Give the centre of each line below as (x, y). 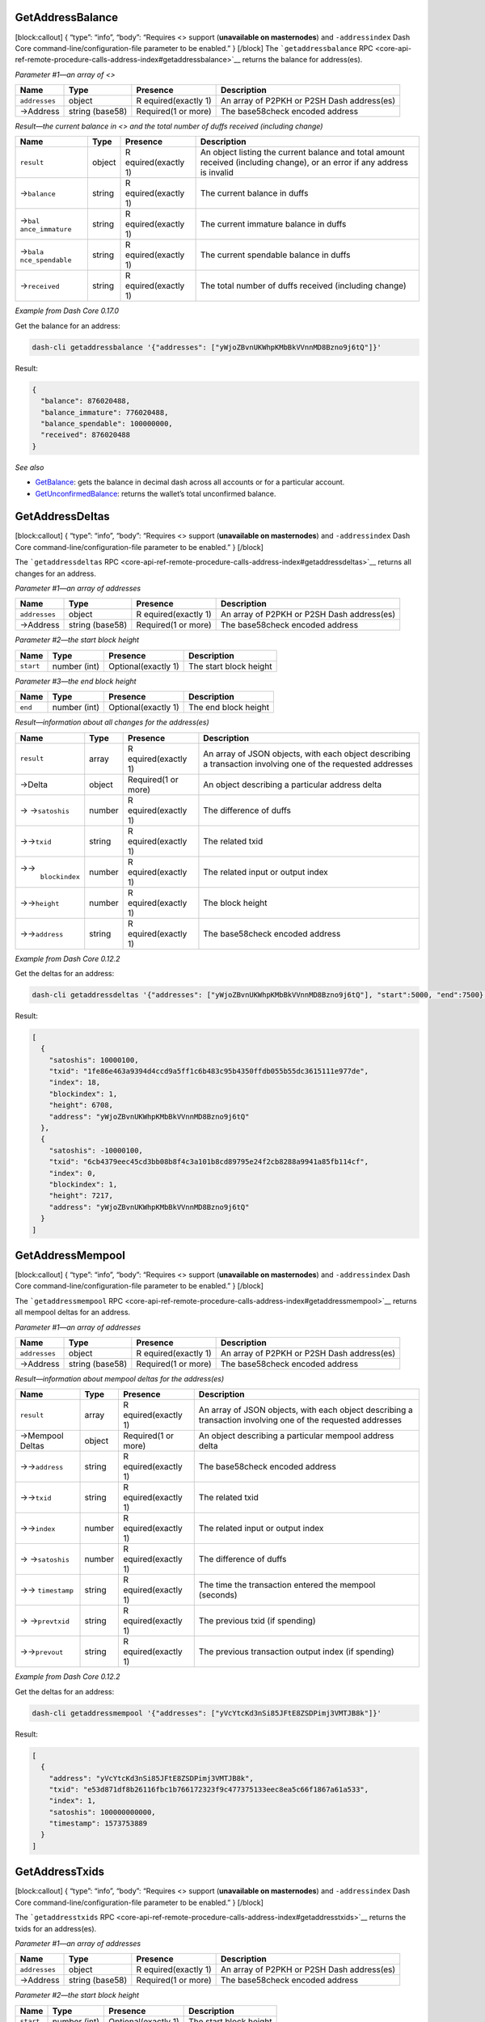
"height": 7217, (81, 1196)
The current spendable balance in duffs (275, 255)
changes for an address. (55, 573)
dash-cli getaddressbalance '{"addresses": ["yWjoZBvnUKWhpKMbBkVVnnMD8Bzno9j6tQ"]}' (207, 347)
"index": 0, (73, 1173)
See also (30, 467)
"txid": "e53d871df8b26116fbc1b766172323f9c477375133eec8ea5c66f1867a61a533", (209, 1789)
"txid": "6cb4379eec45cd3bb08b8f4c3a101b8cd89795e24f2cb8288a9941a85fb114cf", (209, 1162)
